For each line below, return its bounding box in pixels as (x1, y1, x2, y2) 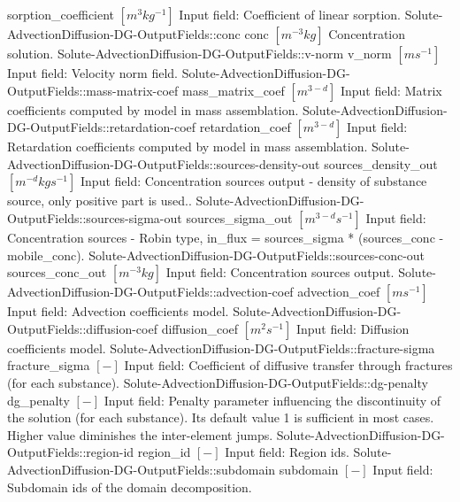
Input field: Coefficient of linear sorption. (179, 5, 401, 23)
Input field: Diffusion (295, 319, 410, 337)
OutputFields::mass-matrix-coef (7, 81, 179, 99)
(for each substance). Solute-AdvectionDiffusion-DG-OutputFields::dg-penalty (7, 373, 428, 391)
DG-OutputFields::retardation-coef (7, 118, 196, 136)
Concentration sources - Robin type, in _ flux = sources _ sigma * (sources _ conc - (7, 228, 444, 246)
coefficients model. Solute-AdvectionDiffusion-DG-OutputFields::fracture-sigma (7, 338, 435, 357)
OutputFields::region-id (7, 443, 134, 461)
